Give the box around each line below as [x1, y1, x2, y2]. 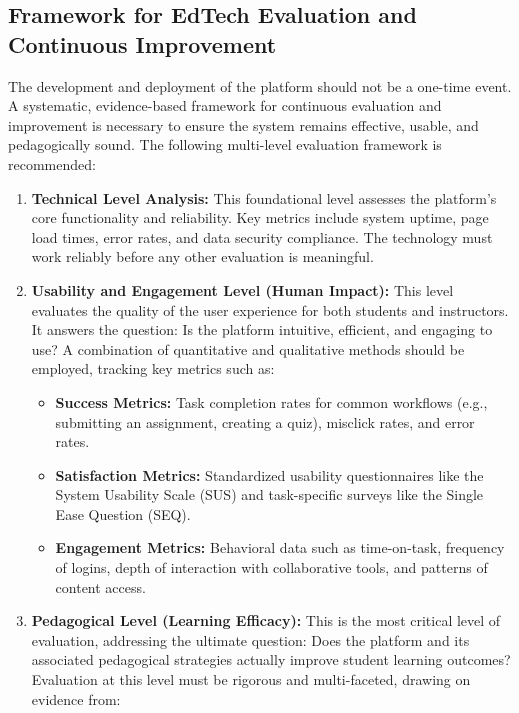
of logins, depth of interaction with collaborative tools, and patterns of [55, 557, 488, 578]
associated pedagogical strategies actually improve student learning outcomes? [31, 649, 511, 670]
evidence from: [31, 688, 121, 709]
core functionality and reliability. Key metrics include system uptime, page [31, 207, 489, 228]
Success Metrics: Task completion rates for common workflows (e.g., [55, 391, 488, 412]
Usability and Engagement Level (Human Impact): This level [31, 279, 454, 300]
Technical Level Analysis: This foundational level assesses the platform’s [31, 187, 497, 208]
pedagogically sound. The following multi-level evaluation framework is [8, 134, 442, 155]
